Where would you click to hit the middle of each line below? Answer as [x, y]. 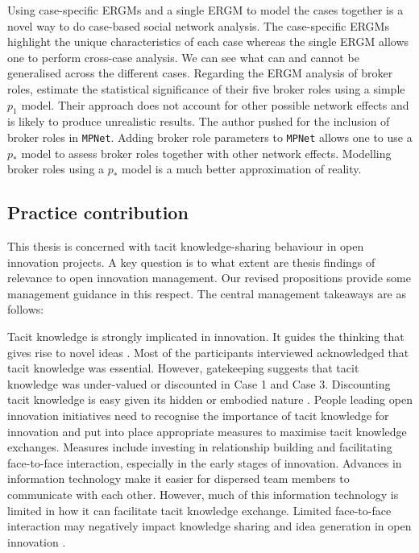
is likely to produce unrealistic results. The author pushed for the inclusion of [199, 121]
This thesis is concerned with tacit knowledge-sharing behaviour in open [186, 246]
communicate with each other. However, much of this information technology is [203, 494]
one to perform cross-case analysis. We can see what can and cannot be [183, 57]
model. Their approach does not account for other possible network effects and [215, 104]
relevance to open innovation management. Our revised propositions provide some [209, 278]
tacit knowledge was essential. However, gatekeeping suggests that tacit [183, 368]
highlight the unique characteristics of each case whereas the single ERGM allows [208, 42]
